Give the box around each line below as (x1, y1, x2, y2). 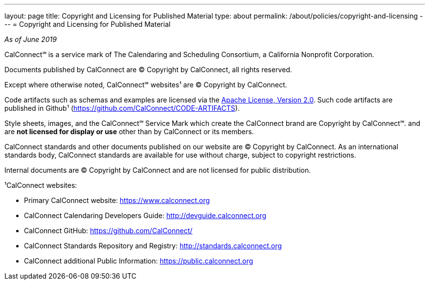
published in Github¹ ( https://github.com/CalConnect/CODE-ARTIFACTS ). (4, 104, 240, 112)
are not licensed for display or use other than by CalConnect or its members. (4, 127, 254, 136)
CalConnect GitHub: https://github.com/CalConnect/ (24, 226, 193, 235)
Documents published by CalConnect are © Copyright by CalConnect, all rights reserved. (4, 65, 292, 74)
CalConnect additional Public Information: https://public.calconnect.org (24, 257, 253, 265)
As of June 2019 (4, 35, 57, 43)
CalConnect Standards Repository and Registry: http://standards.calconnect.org (24, 242, 282, 250)
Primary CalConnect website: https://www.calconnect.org (24, 196, 210, 204)
